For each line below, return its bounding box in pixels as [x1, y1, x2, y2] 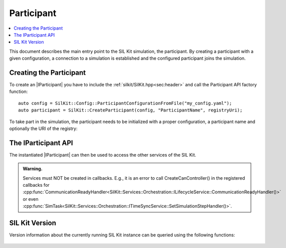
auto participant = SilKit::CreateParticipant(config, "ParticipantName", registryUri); [18, 107, 243, 113]
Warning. [23, 166, 43, 172]
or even [23, 196, 39, 202]
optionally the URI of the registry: [9, 126, 78, 132]
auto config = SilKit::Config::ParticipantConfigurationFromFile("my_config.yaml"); [18, 100, 232, 106]
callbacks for [23, 182, 50, 188]
